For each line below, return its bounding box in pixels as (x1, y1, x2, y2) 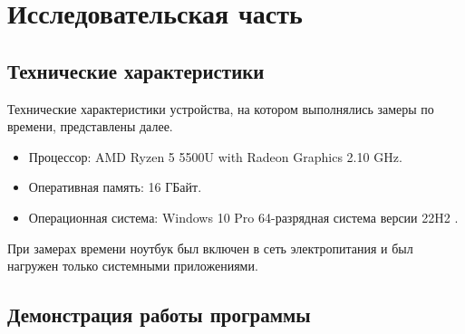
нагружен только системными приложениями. (7, 256, 258, 275)
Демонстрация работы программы (7, 301, 311, 329)
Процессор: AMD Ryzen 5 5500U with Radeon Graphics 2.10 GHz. (28, 147, 402, 166)
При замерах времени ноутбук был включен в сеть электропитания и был (7, 238, 413, 257)
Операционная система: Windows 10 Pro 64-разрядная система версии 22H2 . (28, 207, 459, 226)
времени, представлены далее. (7, 117, 173, 136)
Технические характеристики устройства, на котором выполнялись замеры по (7, 99, 434, 118)
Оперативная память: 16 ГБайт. (28, 177, 202, 196)
